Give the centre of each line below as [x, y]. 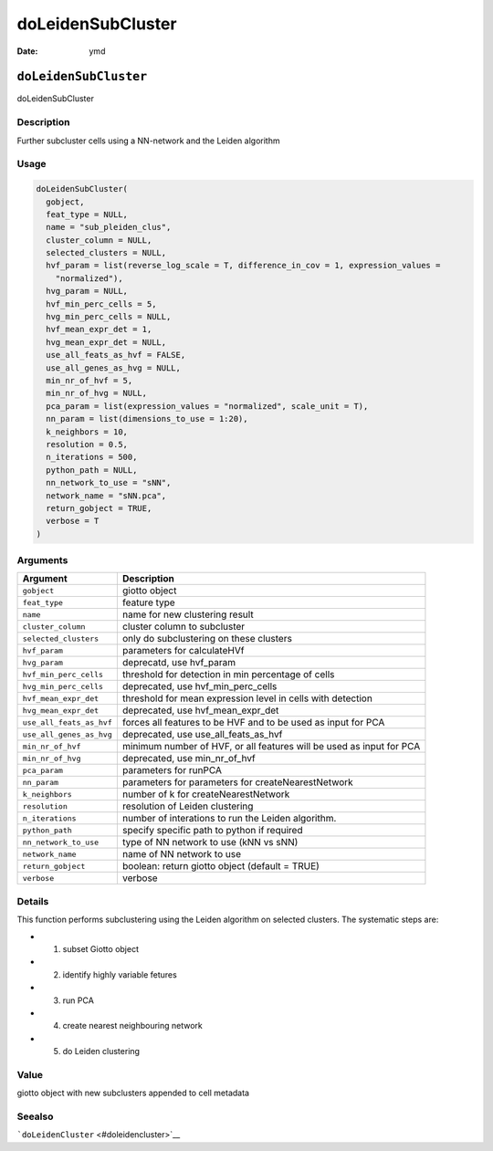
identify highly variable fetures [120, 974]
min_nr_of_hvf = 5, [89, 380]
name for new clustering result [188, 614]
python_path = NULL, [92, 470]
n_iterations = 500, [92, 457]
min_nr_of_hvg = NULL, [97, 393]
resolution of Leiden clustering [188, 806]
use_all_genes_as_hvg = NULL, [114, 368]
